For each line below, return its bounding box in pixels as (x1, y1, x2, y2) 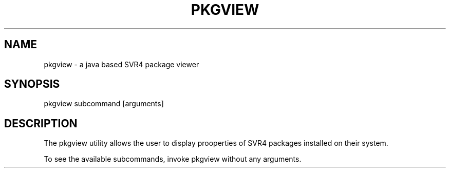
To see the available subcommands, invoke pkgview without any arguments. (44, 155, 302, 164)
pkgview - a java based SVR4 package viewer (44, 60, 199, 69)
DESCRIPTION (4, 117, 78, 130)
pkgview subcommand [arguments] (44, 99, 164, 108)
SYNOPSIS (4, 78, 60, 91)
